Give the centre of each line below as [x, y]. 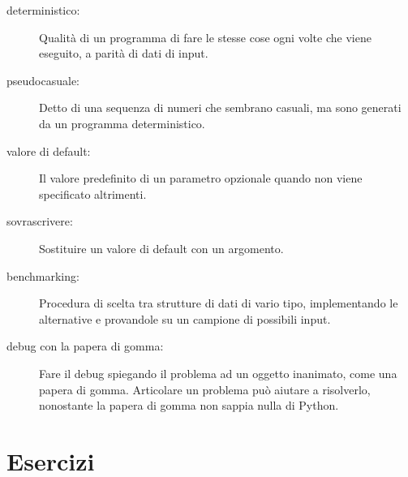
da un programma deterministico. [122, 123]
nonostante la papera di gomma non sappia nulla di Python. [189, 405]
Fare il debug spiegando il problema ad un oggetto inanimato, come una [218, 373]
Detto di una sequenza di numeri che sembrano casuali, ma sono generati [220, 107]
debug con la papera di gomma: [85, 346]
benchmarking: [43, 275]
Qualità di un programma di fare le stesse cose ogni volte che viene [205, 37]
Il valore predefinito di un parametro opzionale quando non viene [201, 178]
